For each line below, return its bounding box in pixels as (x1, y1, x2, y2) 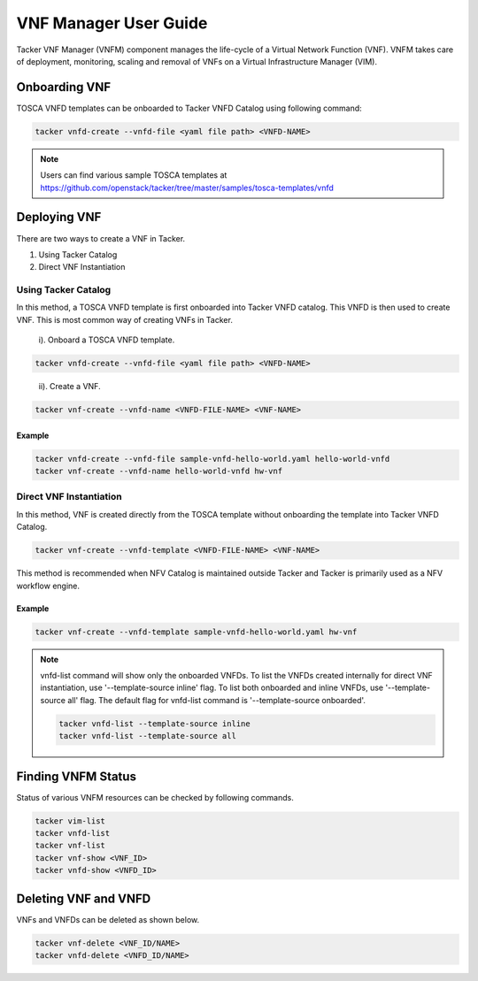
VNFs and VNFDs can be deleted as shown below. (16, 914, 200, 924)
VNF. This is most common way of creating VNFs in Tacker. (16, 314, 234, 325)
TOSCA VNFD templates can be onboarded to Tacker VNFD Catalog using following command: (16, 103, 362, 113)
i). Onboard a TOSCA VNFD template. (38, 334, 175, 345)
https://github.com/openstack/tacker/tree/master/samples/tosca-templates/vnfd (40, 182, 334, 193)
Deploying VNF (16, 210, 102, 225)
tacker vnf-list (35, 840, 106, 851)
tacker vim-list (35, 816, 106, 826)
